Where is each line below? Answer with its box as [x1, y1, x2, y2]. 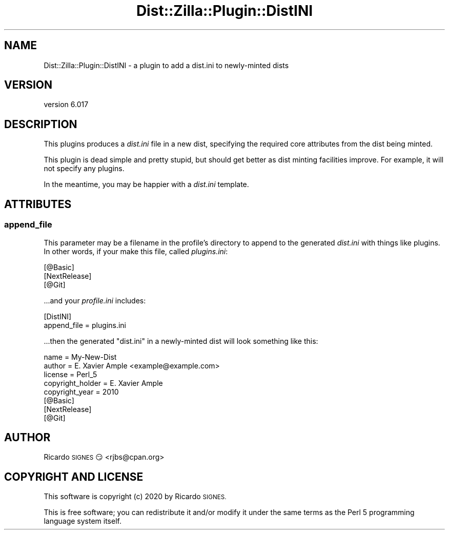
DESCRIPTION [4, 117, 77, 131]
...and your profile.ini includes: [44, 296, 146, 305]
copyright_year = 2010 [44, 387, 119, 396]
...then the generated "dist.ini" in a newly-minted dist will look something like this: [44, 336, 318, 345]
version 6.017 [44, 100, 89, 109]
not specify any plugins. [44, 164, 125, 173]
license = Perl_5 [44, 369, 97, 379]
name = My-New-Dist [44, 352, 117, 361]
